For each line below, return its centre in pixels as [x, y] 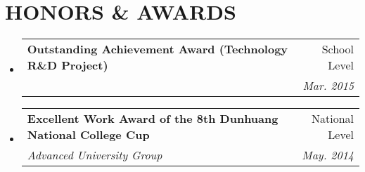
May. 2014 [328, 155]
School [338, 49]
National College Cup [88, 135]
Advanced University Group [95, 155]
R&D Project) [68, 65]
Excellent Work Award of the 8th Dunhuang [153, 119]
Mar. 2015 [328, 86]
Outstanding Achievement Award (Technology [158, 49]
